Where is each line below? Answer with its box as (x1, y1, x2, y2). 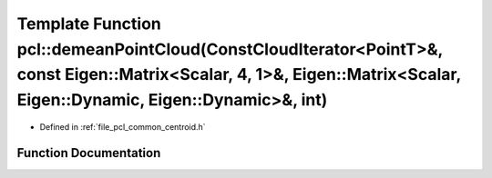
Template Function (16, 14, 161, 34)
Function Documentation (16, 145, 161, 161)
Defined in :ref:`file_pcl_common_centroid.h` (39, 121, 206, 132)
